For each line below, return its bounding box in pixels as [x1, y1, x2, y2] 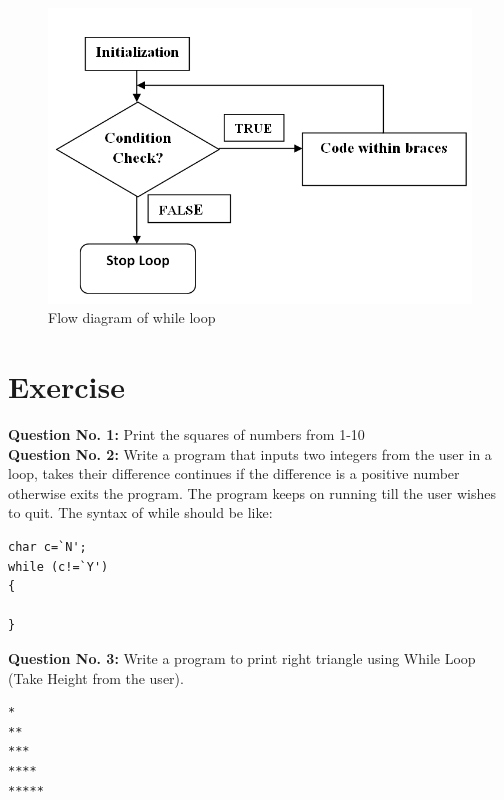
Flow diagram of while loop [48, 307, 216, 328]
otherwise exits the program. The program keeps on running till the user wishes [8, 482, 496, 503]
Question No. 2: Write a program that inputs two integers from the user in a [8, 443, 492, 464]
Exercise [8, 366, 125, 407]
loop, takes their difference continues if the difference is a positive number [8, 463, 460, 484]
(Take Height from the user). [8, 667, 184, 688]
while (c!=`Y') [8, 559, 109, 574]
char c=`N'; [8, 540, 87, 555]
